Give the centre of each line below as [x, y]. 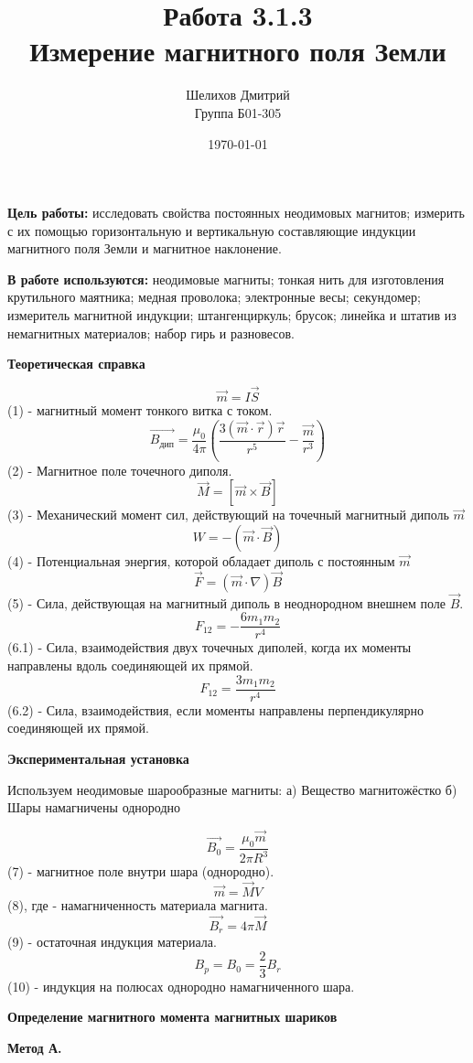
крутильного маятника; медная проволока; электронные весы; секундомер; [214, 297]
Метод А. [35, 1047]
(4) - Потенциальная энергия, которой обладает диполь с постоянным [201, 560]
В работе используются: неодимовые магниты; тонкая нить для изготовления [226, 279]
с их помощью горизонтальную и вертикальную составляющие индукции [212, 230]
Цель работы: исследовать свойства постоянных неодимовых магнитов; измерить [236, 213]
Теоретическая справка [76, 364]
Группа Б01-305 [238, 112]
